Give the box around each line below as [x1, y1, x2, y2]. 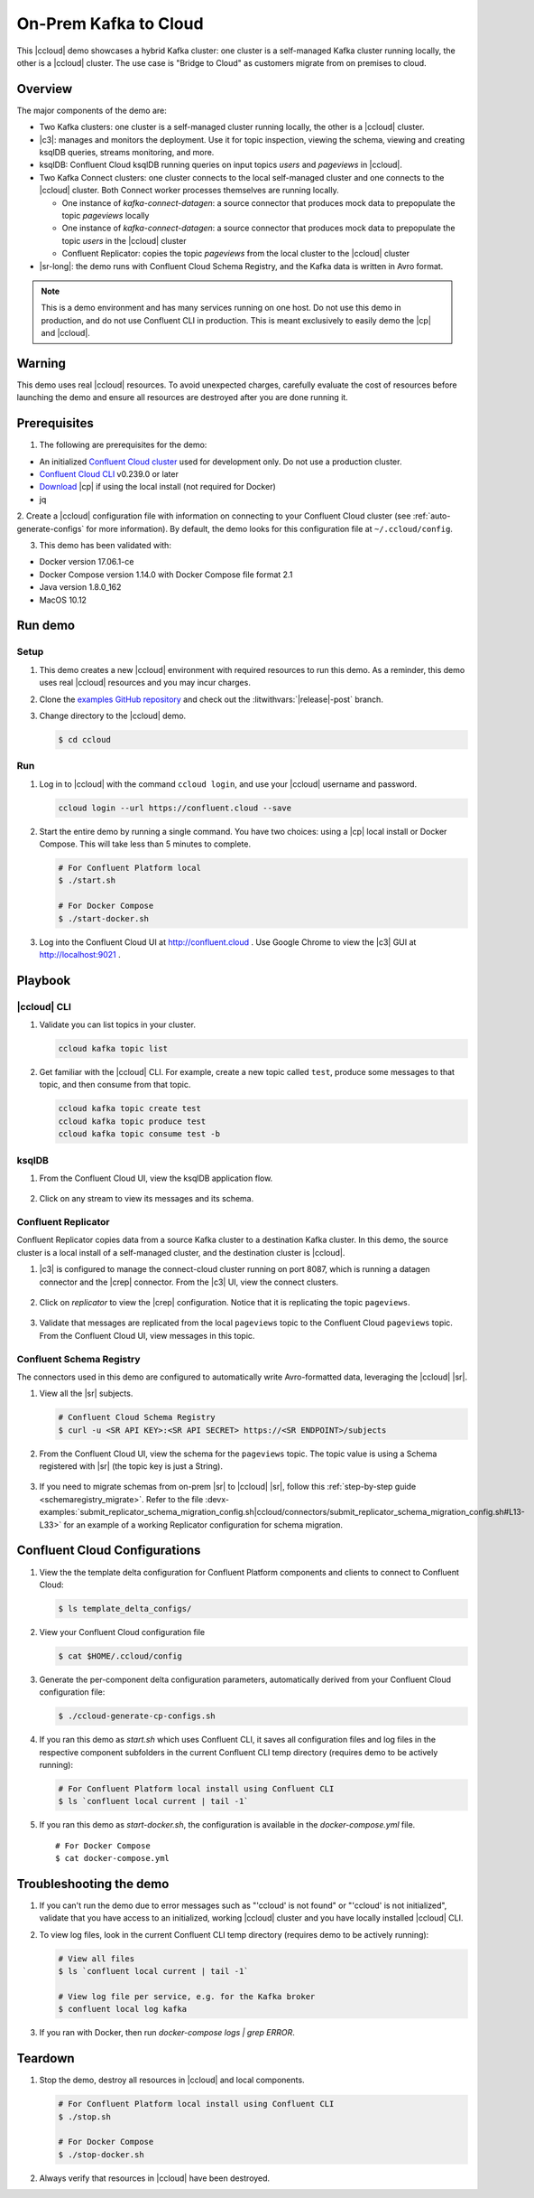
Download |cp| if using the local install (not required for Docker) [39, 482, 277, 492]
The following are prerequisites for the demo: [39, 439, 207, 451]
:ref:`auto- [412, 510, 451, 521]
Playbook [16, 972, 71, 988]
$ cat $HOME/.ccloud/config [58, 1651, 182, 1661]
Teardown [16, 2051, 76, 2066]
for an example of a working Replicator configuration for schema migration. [63, 1519, 343, 1530]
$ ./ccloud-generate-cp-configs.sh [58, 1711, 216, 1721]
